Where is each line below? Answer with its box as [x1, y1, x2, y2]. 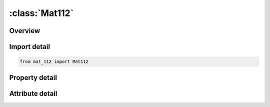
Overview [9, 26, 40, 35]
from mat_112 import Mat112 [19, 59, 88, 64]
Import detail [9, 42, 50, 51]
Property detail [9, 73, 57, 82]
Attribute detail [9, 89, 57, 97]
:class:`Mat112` [9, 7, 74, 18]
